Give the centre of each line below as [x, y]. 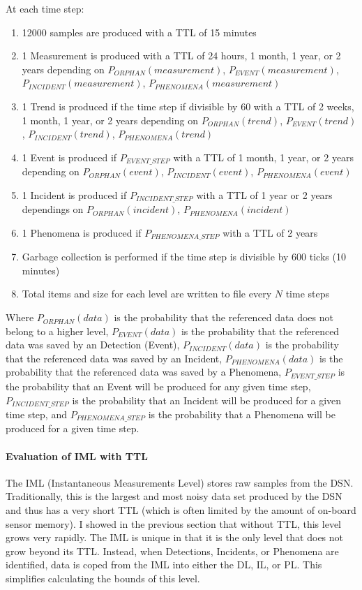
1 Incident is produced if [74, 194]
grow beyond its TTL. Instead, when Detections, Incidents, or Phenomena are [172, 551]
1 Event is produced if [69, 157]
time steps [307, 294]
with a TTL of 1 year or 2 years [264, 194]
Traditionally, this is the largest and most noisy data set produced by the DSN [174, 496]
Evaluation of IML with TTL [77, 456]
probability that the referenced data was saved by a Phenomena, [144, 372]
